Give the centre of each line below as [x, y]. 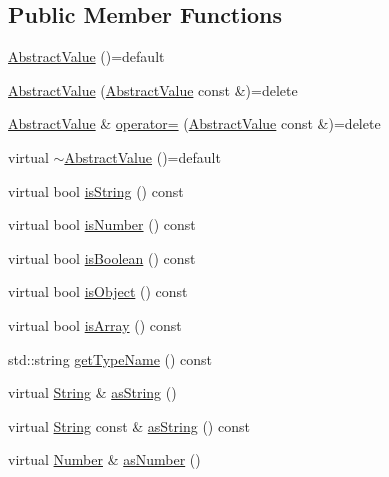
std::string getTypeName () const [110, 358]
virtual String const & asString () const [129, 425]
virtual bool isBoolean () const [102, 257]
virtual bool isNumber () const [102, 224]
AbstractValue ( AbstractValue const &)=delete [153, 89]
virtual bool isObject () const [98, 291]
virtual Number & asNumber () [104, 459]
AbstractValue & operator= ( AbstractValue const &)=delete [194, 123]
